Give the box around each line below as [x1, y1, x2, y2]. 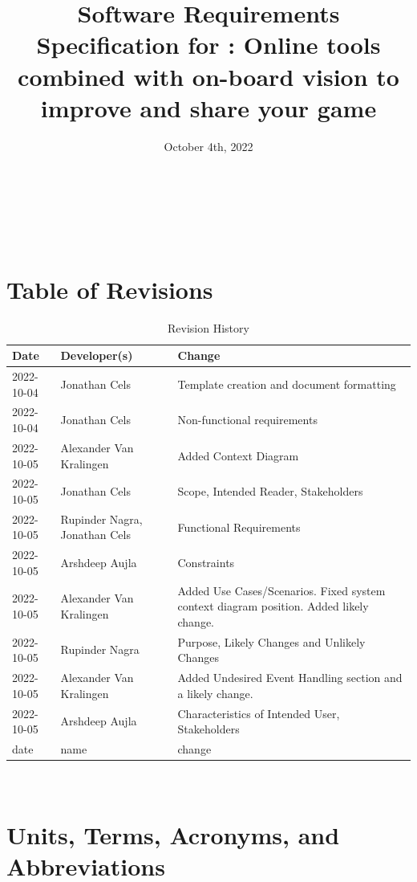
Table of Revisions [6, 272, 213, 305]
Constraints [177, 554, 235, 571]
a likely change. [177, 684, 253, 701]
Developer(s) [60, 347, 133, 364]
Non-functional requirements [177, 411, 318, 428]
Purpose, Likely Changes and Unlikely [177, 633, 366, 650]
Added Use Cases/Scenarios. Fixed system [177, 582, 386, 598]
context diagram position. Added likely [177, 598, 369, 615]
